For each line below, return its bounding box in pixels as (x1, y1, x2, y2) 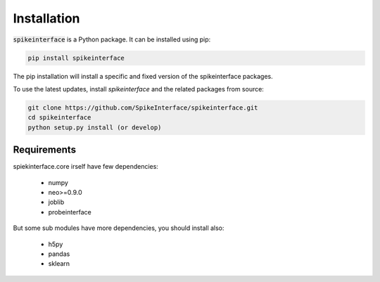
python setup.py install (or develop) (27, 123, 162, 132)
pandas (48, 250, 70, 258)
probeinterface (48, 207, 91, 216)
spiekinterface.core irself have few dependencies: (13, 162, 158, 171)
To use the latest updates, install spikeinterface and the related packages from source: (13, 84, 264, 93)
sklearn (48, 259, 70, 268)
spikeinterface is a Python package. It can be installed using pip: (13, 35, 211, 44)
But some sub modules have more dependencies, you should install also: (13, 224, 224, 232)
